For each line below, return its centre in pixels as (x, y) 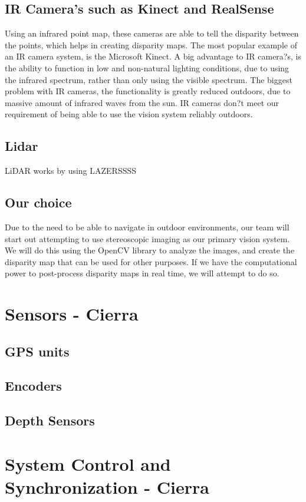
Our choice (38, 202)
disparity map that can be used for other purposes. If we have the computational (151, 261)
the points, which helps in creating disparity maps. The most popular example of (151, 44)
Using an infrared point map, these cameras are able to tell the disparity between (152, 33)
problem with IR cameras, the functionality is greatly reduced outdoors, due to (148, 91)
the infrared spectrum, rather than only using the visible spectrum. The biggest (149, 79)
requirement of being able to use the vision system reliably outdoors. (129, 114)
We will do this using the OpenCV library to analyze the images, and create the (150, 250)
